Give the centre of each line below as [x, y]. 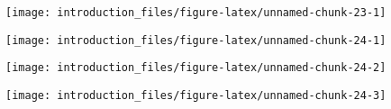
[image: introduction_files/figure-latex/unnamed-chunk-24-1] [196, 40]
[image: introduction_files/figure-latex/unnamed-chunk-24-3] [196, 95]
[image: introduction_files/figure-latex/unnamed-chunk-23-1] [196, 13]
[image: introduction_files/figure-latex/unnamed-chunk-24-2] [196, 68]
